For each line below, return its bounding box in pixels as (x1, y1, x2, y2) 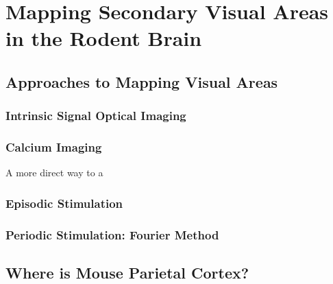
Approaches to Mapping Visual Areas (5, 71, 278, 92)
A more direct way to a (5, 165, 103, 180)
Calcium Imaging (5, 139, 102, 156)
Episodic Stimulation (5, 194, 123, 211)
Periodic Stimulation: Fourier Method (5, 226, 219, 243)
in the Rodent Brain (5, 24, 202, 52)
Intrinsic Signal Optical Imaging (5, 107, 186, 124)
